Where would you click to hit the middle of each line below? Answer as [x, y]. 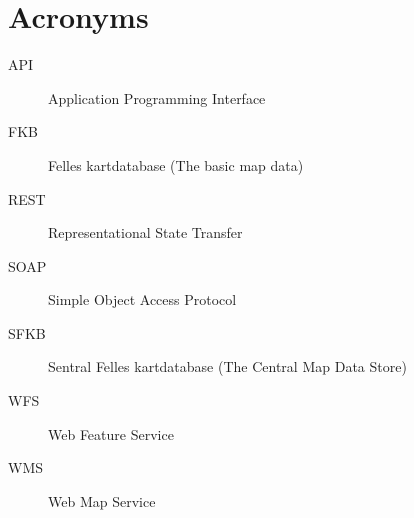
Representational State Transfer [145, 232]
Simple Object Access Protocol [142, 299]
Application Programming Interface [157, 97]
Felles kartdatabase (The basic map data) [176, 164]
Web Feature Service [111, 433]
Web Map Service [102, 500]
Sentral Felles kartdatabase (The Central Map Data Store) [227, 366]
